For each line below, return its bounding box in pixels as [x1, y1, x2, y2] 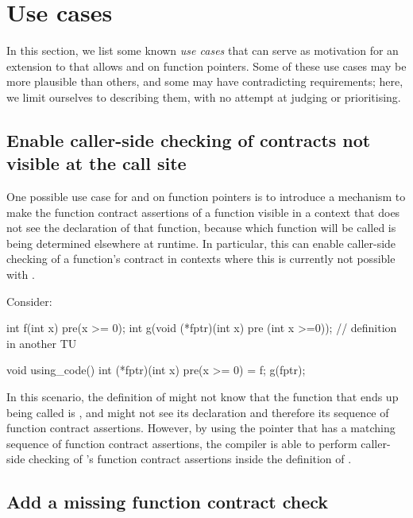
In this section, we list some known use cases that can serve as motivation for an [6, 42, 399, 59]
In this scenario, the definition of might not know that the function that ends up [6, 388, 399, 405]
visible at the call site [6, 151, 187, 176]
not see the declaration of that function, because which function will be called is [6, 219, 396, 236]
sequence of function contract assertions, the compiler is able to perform [6, 435, 357, 451]
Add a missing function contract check [6, 489, 329, 514]
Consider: [6, 292, 52, 309]
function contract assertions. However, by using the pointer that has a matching [6, 419, 396, 436]
